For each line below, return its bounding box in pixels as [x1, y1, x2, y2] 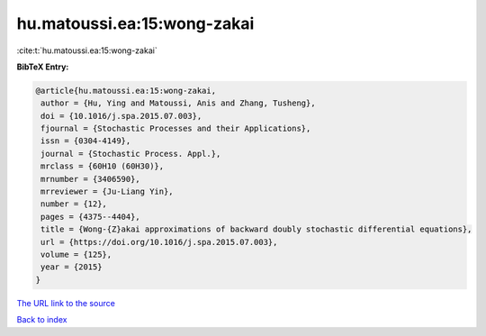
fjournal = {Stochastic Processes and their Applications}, [40, 123, 311, 134]
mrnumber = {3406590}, [40, 174, 141, 184]
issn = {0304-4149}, [40, 136, 131, 146]
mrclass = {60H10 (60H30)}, [40, 161, 165, 171]
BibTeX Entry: [16, 61, 69, 72]
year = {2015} [40, 262, 103, 272]
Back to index [16, 314, 67, 325]
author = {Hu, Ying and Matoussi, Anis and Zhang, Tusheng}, [40, 98, 316, 108]
